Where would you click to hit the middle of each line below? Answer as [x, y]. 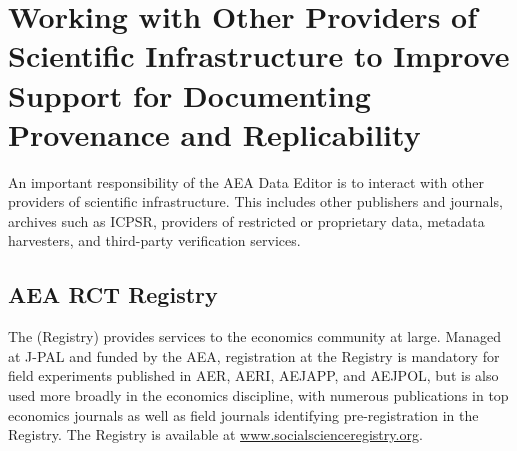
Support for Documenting [189, 94]
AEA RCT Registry [113, 294]
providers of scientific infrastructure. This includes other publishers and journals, [255, 201]
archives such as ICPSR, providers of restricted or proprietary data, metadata [246, 220]
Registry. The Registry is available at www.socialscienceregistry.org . [215, 434]
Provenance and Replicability [214, 133]
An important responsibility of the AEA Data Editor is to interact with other [246, 181]
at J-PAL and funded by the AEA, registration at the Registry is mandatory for [254, 355]
